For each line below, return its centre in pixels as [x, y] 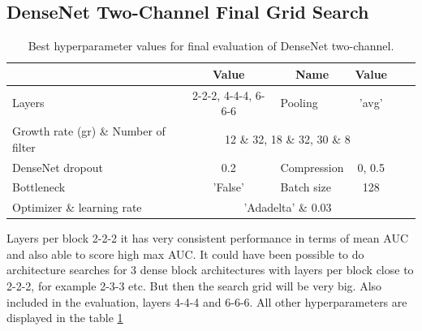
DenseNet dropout [58, 167]
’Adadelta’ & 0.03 [288, 207]
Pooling [299, 103]
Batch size [306, 187]
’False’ [228, 187]
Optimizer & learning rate [77, 207]
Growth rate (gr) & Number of [89, 131]
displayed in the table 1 [65, 318]
